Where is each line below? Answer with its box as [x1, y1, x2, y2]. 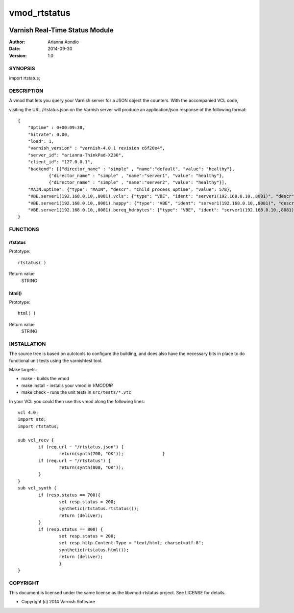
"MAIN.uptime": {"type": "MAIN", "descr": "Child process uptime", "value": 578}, [27, 186, 232, 192]
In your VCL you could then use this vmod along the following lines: [9, 398, 145, 404]
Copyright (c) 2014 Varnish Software [21, 599, 95, 605]
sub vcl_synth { [18, 485, 57, 491]
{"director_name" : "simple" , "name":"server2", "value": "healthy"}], [49, 179, 227, 185]
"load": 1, [27, 139, 54, 144]
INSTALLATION [9, 340, 46, 347]
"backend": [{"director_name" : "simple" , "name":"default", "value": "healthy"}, [27, 166, 235, 172]
